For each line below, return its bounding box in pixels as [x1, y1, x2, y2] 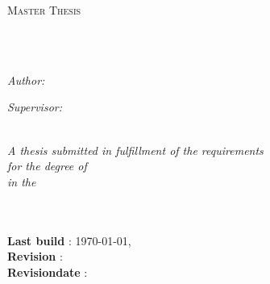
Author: [7, 71, 45, 88]
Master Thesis [7, 2, 81, 18]
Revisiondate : [7, 263, 88, 280]
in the [7, 173, 36, 190]
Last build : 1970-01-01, [7, 232, 131, 248]
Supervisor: [7, 98, 62, 115]
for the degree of [7, 157, 87, 174]
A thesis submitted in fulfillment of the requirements [7, 141, 264, 158]
